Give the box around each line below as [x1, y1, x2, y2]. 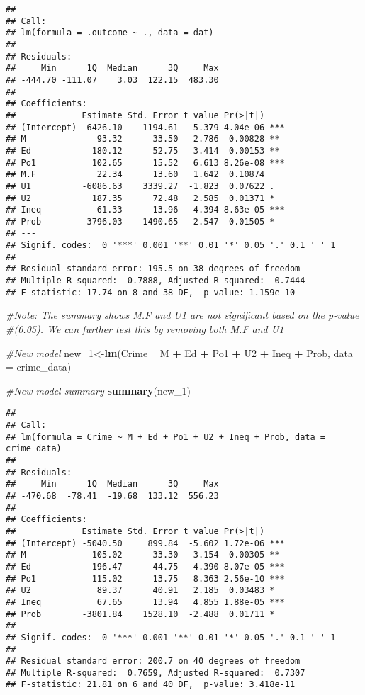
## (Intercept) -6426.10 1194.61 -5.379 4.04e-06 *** [6, 122, 285, 132]
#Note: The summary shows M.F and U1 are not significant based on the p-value [6, 307, 359, 322]
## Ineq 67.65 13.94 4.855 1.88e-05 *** [6, 597, 285, 607]
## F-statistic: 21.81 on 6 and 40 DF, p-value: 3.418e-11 [6, 679, 296, 690]
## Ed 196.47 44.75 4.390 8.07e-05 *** [6, 561, 285, 572]
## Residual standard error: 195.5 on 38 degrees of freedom [6, 264, 301, 274]
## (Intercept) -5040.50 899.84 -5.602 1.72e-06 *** [6, 538, 285, 548]
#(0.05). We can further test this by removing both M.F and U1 [6, 322, 284, 336]
